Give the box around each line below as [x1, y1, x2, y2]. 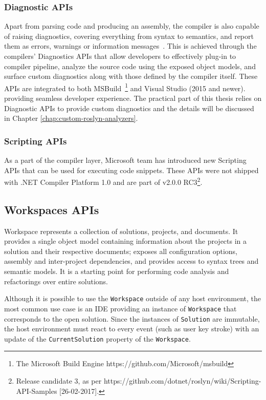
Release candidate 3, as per [16, 375, 102, 386]
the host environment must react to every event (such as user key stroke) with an [4, 323, 259, 334]
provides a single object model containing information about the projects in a [4, 236, 247, 246]
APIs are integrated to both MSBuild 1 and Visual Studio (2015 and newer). [4, 81, 246, 93]
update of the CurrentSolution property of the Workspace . [4, 333, 191, 344]
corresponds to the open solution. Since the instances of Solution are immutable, [4, 313, 260, 324]
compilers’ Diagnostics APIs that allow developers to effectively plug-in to [4, 51, 236, 61]
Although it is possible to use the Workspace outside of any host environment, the [4, 293, 261, 304]
